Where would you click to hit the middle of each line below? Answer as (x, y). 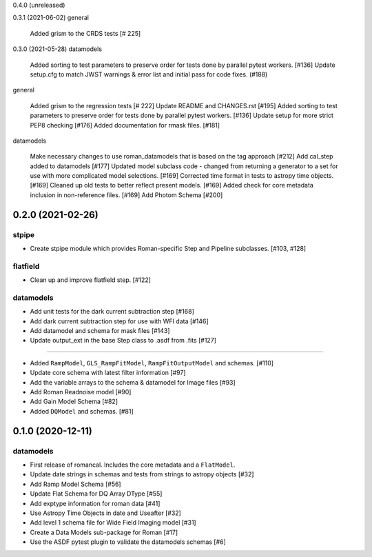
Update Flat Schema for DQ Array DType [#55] (96, 494)
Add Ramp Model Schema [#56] (75, 484)
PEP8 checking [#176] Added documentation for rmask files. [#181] (125, 125)
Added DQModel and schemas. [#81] (82, 411)
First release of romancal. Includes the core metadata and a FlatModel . (133, 465)
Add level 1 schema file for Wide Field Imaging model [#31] (113, 523)
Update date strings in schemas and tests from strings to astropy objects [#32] (142, 474)
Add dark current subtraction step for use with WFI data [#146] (119, 321)
